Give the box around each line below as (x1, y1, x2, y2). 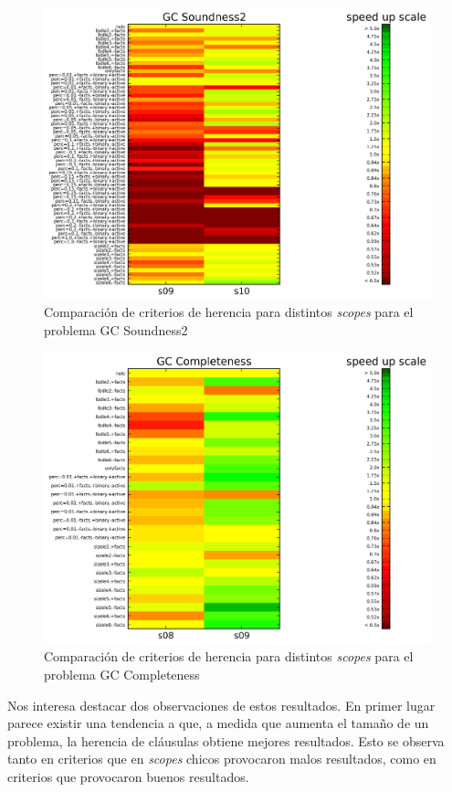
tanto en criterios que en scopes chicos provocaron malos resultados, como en (7, 749, 436, 768)
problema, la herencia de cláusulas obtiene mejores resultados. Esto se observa (7, 731, 445, 750)
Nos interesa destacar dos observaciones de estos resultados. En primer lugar (7, 695, 436, 714)
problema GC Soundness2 (44, 320, 188, 339)
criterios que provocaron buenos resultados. (7, 767, 249, 787)
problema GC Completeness (44, 665, 200, 684)
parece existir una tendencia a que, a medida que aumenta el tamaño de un (7, 713, 429, 733)
